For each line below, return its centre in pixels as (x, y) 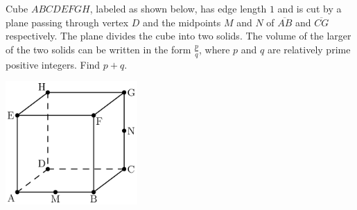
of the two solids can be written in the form (98, 49)
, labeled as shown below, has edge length (178, 8)
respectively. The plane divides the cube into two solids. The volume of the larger (178, 36)
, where (215, 49)
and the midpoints (182, 22)
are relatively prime (309, 49)
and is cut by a (310, 8)
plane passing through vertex (67, 22)
